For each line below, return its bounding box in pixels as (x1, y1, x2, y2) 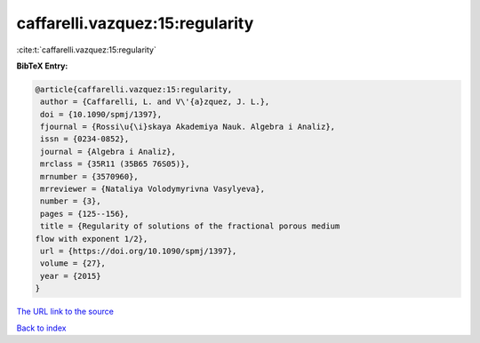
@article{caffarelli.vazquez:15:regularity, (35, 84, 233, 94)
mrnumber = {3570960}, (40, 171, 140, 181)
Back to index (16, 323, 67, 333)
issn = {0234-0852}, (40, 134, 130, 144)
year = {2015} (40, 271, 101, 281)
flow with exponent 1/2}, (35, 234, 148, 243)
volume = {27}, (40, 259, 107, 268)
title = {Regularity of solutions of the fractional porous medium (40, 221, 340, 231)
